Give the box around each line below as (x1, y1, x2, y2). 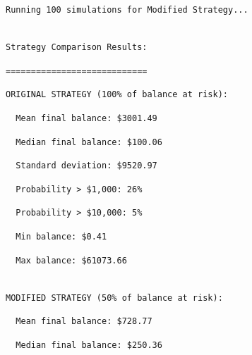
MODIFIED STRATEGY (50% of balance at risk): (6, 292, 223, 303)
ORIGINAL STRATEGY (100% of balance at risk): (6, 89, 228, 100)
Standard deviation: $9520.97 (16, 161, 157, 171)
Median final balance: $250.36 (16, 340, 162, 350)
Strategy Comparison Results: (6, 42, 148, 53)
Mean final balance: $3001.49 (16, 113, 157, 123)
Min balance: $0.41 (16, 231, 107, 242)
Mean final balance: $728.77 (16, 316, 152, 327)
